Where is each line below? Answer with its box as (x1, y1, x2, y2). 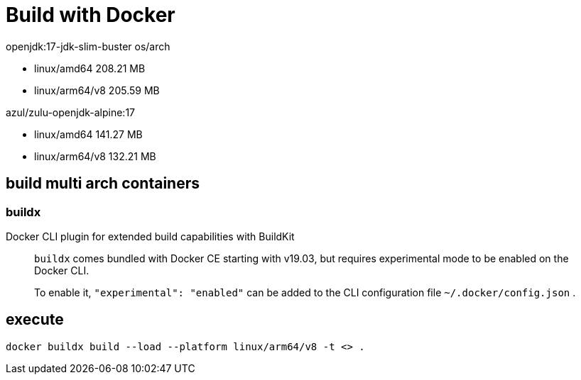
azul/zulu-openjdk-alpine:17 (6, 106, 136, 118)
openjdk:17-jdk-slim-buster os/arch (6, 40, 170, 52)
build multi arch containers (6, 174, 200, 193)
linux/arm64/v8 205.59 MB (34, 84, 160, 96)
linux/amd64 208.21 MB (34, 62, 146, 74)
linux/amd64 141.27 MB (34, 128, 143, 140)
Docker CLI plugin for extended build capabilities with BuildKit (6, 230, 295, 242)
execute (6, 311, 64, 329)
